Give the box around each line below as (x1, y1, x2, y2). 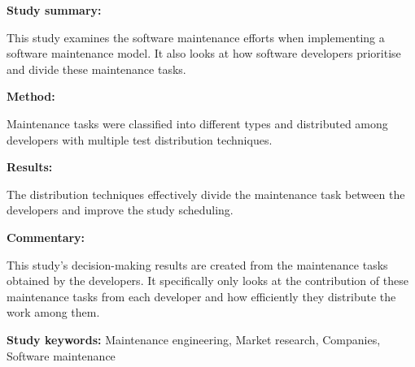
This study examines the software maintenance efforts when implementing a (7, 28, 385, 45)
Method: (7, 88, 55, 105)
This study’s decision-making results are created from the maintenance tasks (7, 256, 388, 273)
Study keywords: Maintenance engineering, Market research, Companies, (7, 330, 381, 348)
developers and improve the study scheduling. (7, 201, 234, 218)
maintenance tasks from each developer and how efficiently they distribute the (7, 287, 396, 304)
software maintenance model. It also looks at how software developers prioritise (7, 45, 401, 62)
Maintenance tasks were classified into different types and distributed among (7, 114, 388, 132)
